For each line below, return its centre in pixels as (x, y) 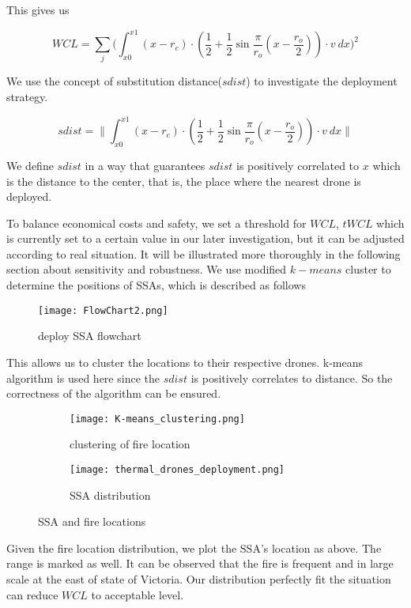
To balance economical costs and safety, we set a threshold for (156, 223)
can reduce (32, 594)
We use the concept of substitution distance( (114, 81)
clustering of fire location (130, 444)
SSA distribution (110, 495)
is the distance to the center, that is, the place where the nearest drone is (184, 181)
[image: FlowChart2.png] (103, 310)
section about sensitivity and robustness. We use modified (147, 269)
